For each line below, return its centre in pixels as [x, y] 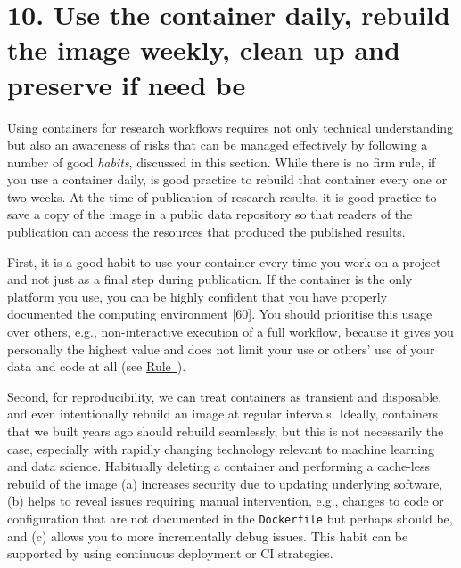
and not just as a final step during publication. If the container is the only [210, 279]
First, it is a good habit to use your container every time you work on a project [224, 261]
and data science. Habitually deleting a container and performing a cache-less [219, 466]
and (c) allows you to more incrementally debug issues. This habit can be [208, 536]
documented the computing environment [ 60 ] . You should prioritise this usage [220, 314]
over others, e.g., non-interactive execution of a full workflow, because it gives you [230, 332]
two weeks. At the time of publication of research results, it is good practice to [222, 196]
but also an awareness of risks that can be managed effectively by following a [218, 145]
